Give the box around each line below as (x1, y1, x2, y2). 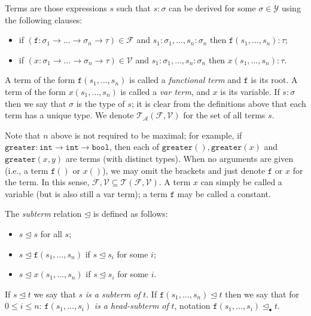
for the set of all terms (183, 109, 266, 121)
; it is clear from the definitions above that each (131, 97, 306, 109)
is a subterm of (85, 287, 141, 300)
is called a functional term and (129, 73, 241, 86)
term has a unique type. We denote (5, 109, 134, 121)
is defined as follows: (93, 207, 168, 220)
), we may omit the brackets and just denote (102, 164, 266, 176)
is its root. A (251, 73, 298, 86)
